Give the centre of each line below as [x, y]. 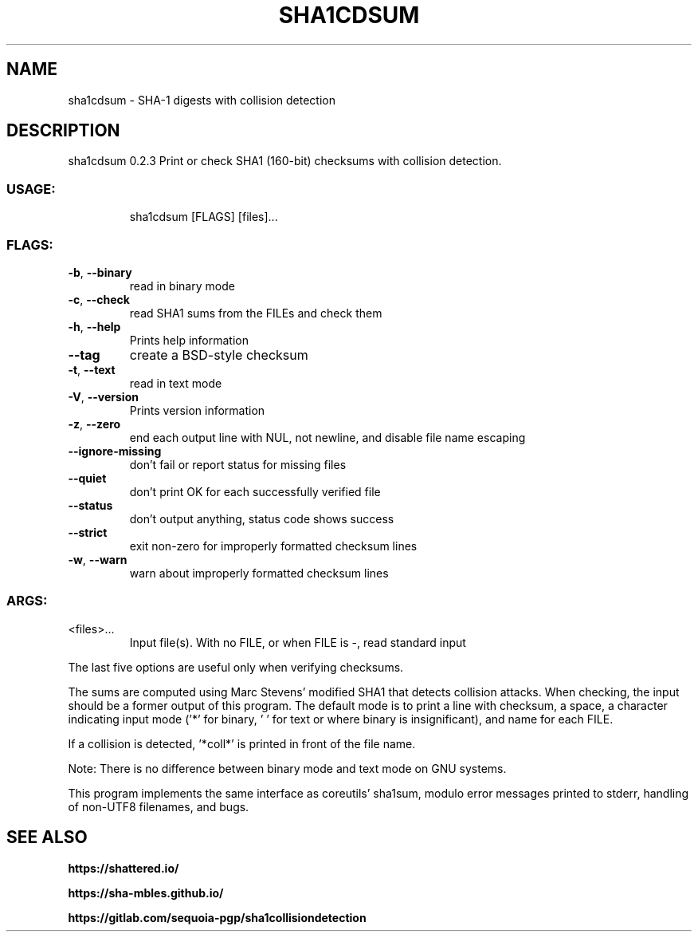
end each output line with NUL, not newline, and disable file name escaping [327, 437]
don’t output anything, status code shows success [262, 518]
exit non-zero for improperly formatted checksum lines [273, 546]
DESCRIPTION [63, 131]
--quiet [87, 478]
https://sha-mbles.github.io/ [146, 893]
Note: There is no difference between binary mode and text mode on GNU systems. [287, 768]
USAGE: [31, 189]
